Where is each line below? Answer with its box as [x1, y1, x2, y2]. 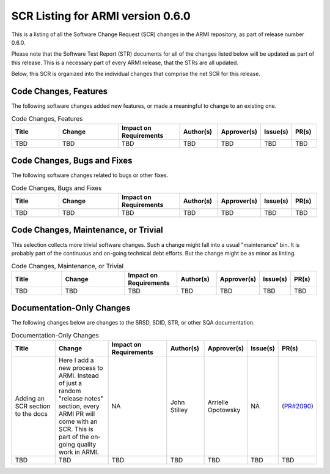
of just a [58, 379, 82, 388]
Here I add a [58, 356, 94, 364]
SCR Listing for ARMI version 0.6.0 [11, 9, 191, 23]
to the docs [15, 410, 48, 418]
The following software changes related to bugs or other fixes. [11, 171, 169, 179]
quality [76, 440, 97, 449]
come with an [58, 417, 98, 426]
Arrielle [208, 398, 229, 407]
